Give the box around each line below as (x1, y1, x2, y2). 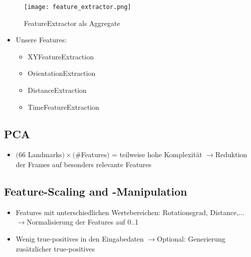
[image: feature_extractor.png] (24, 3, 131, 10)
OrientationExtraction (27, 68, 96, 78)
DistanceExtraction (27, 85, 87, 95)
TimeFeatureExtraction (27, 101, 99, 112)
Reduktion (215, 149, 248, 160)
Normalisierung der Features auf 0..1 (26, 217, 139, 227)
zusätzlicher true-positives (15, 243, 95, 254)
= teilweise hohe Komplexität (112, 149, 203, 160)
